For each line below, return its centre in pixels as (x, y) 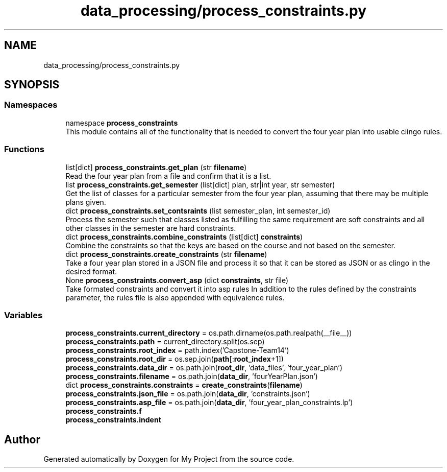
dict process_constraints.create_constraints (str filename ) (166, 254)
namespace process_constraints (122, 123)
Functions (24, 149)
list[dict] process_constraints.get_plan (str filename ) (156, 167)
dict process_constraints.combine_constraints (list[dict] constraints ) (184, 237)
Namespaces (31, 105)
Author (22, 439)
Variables (23, 315)
